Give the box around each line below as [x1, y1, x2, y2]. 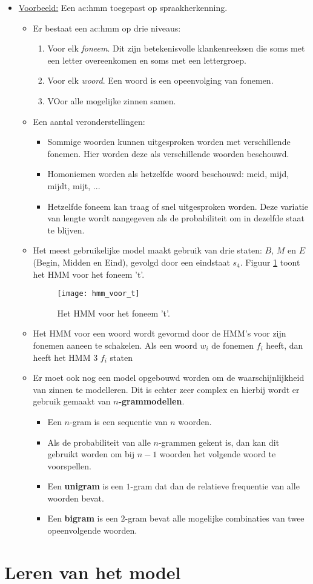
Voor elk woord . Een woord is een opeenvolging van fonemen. [47, 74, 274, 87]
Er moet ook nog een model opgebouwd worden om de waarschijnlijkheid [33, 371, 305, 384]
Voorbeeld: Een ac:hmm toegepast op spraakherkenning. [18, 1, 228, 13]
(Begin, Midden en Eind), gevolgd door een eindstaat [33, 255, 230, 268]
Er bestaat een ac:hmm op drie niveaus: [33, 21, 181, 34]
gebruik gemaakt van [33, 395, 111, 408]
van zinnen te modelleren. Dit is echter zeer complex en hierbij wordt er [33, 383, 300, 395]
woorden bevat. [47, 491, 104, 504]
